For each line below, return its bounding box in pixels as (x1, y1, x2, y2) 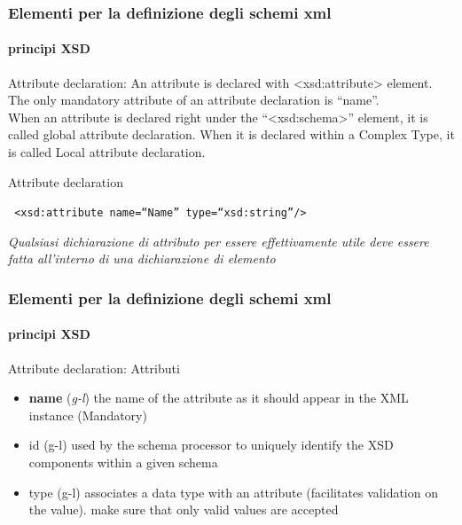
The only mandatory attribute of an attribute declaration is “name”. (8, 90, 380, 109)
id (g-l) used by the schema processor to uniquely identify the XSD (28, 435, 394, 454)
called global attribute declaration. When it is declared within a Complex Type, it (8, 125, 455, 144)
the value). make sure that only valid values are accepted (28, 500, 339, 519)
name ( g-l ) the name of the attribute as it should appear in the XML (28, 388, 409, 407)
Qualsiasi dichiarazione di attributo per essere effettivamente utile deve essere (8, 231, 429, 250)
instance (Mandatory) (28, 405, 147, 424)
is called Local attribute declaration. (8, 143, 206, 161)
